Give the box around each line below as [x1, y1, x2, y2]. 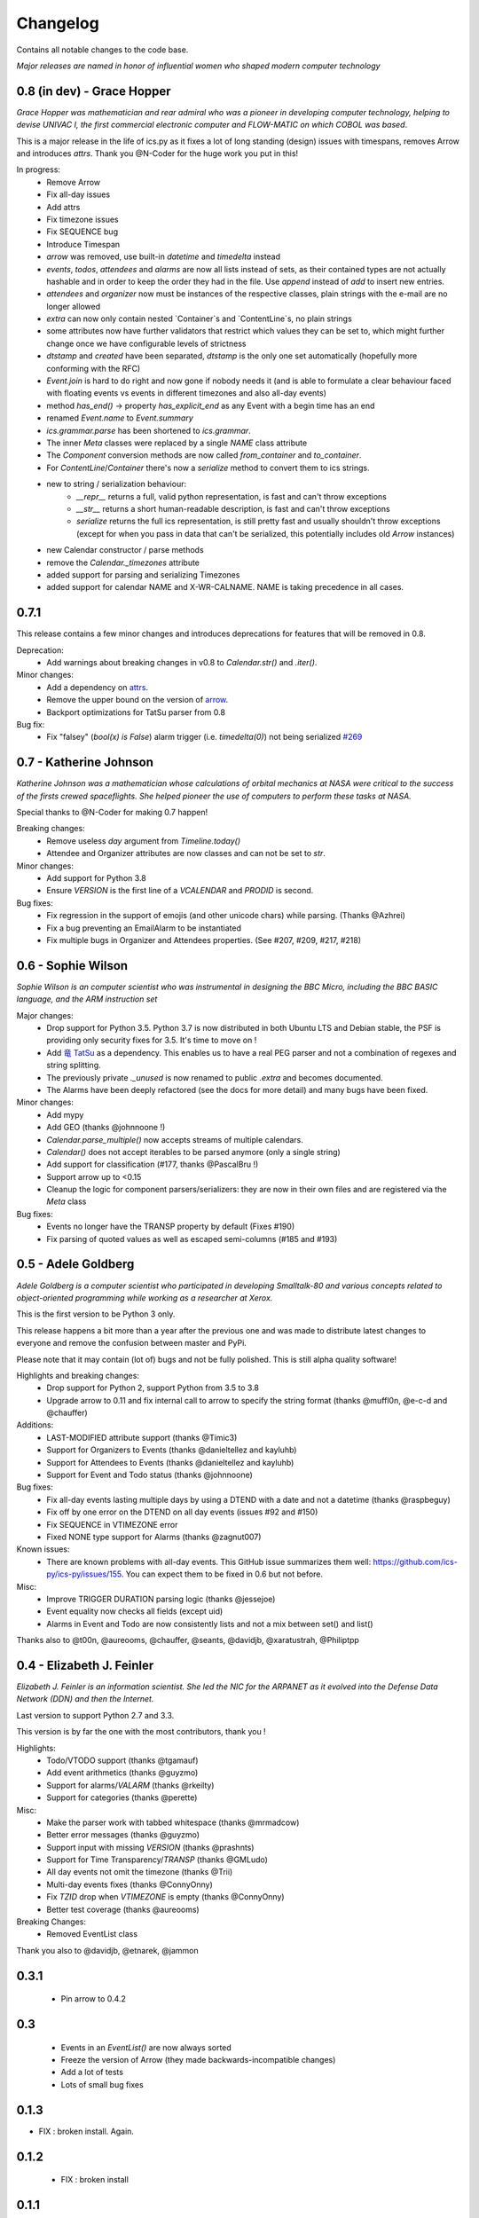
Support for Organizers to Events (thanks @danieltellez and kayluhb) [46, 1444, 297, 1455]
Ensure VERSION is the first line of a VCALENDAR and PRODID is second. [46, 885, 314, 896]
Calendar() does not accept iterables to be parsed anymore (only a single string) [46, 1146, 341, 1157]
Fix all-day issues [46, 189, 111, 200]
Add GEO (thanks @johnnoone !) [46, 1122, 166, 1133]
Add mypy [46, 1109, 84, 1120]
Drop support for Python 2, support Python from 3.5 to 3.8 [46, 1382, 260, 1393]
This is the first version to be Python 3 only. [16, 1309, 176, 1319]
